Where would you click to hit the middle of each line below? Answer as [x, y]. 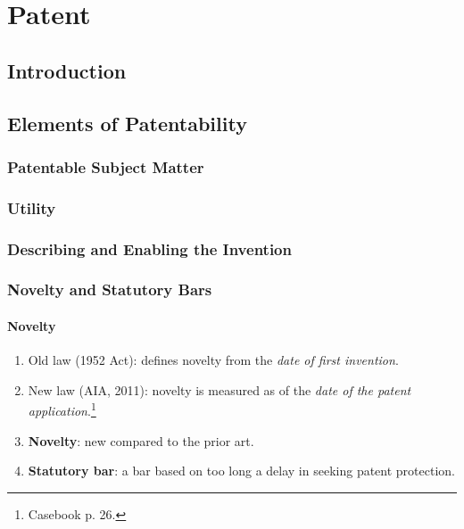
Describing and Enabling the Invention [149, 248]
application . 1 [62, 409]
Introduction [67, 70]
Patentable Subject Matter [106, 166]
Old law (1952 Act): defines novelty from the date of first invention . [213, 360]
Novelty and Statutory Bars [110, 289]
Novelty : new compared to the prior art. [141, 440]
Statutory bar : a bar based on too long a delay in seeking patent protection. [241, 471]
